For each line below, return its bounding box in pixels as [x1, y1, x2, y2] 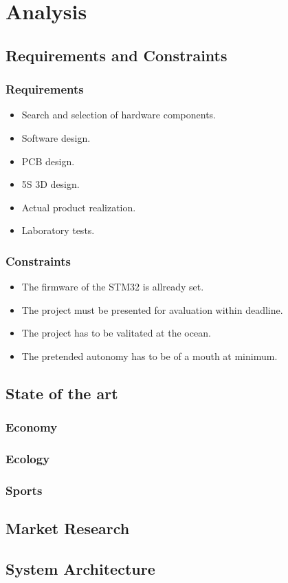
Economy [5, 418, 58, 436]
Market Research [5, 518, 130, 539]
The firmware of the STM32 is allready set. [21, 279, 204, 294]
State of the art [5, 382, 118, 403]
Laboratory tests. [21, 223, 95, 237]
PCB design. [21, 153, 75, 168]
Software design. [21, 130, 91, 145]
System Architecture [5, 558, 155, 580]
